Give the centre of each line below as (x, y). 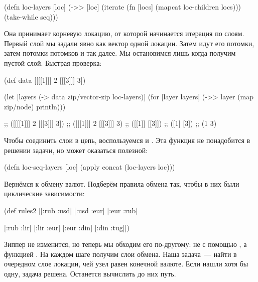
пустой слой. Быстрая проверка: (53, 62)
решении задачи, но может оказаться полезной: (76, 150)
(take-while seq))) (31, 16)
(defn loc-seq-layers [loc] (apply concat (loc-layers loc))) (90, 167)
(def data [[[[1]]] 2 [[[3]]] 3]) (45, 80)
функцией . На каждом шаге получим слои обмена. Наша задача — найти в (120, 254)
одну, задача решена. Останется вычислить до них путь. (90, 273)
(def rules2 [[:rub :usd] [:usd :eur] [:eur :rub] (71, 210)
